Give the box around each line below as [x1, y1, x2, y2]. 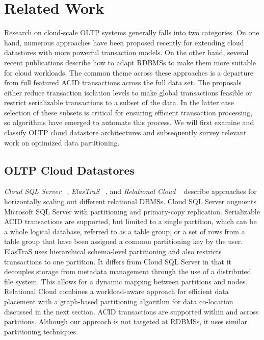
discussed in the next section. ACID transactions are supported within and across [4, 306, 259, 317]
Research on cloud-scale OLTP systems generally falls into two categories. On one [4, 27, 259, 38]
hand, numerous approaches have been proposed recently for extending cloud [4, 37, 244, 47]
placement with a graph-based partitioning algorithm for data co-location [4, 296, 233, 306]
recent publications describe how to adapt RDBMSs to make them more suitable [4, 57, 256, 67]
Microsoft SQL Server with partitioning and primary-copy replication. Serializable [4, 206, 260, 216]
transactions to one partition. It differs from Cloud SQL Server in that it [4, 256, 231, 266]
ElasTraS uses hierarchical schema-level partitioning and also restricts [4, 246, 222, 257]
